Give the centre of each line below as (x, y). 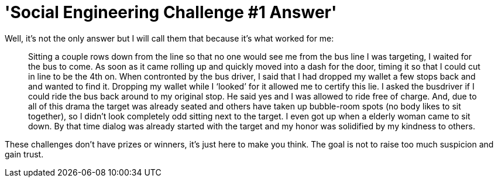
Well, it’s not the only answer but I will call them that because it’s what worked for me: (169, 38)
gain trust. (24, 154)
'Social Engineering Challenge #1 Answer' (171, 12)
